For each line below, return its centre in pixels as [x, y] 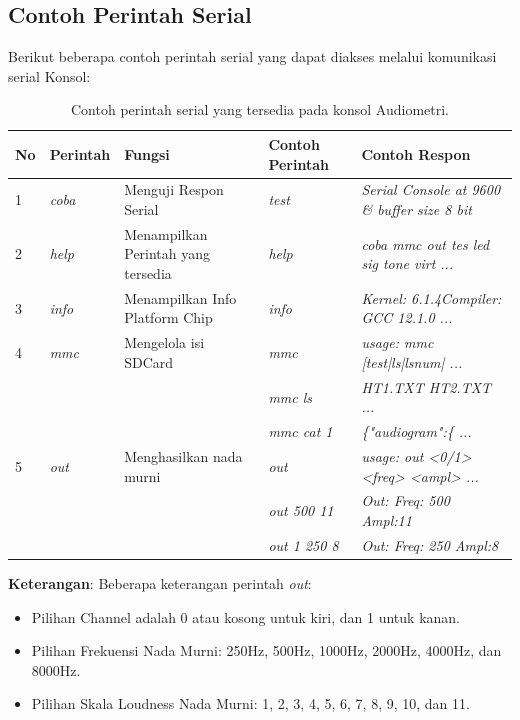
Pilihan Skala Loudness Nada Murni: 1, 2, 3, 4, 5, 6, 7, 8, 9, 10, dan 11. [250, 703]
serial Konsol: [49, 75]
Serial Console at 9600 [431, 189]
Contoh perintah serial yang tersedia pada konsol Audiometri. [260, 109]
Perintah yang [167, 253]
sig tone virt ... [407, 263]
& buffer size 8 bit [416, 209]
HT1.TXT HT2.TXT [426, 386]
